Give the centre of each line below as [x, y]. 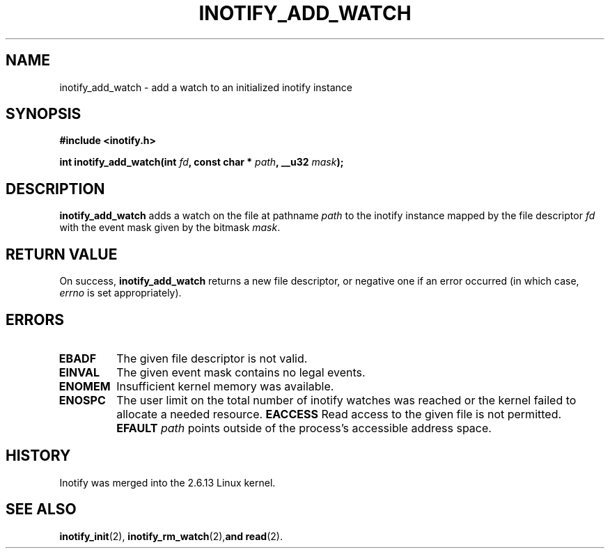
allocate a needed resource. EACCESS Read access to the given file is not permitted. [339, 414]
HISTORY [38, 456]
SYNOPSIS [44, 114]
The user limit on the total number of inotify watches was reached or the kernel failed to [346, 400]
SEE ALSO [41, 509]
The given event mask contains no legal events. [241, 372]
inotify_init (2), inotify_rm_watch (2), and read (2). [171, 536]
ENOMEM [85, 386]
